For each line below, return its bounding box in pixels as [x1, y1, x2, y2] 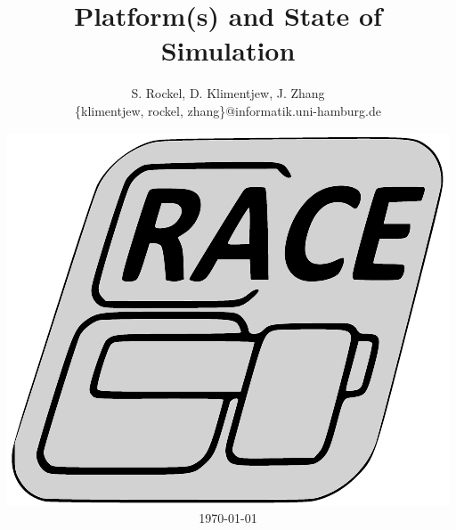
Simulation [160, 32, 296, 69]
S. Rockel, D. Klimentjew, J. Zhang [131, 84, 325, 102]
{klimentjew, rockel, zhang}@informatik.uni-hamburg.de [75, 101, 381, 119]
